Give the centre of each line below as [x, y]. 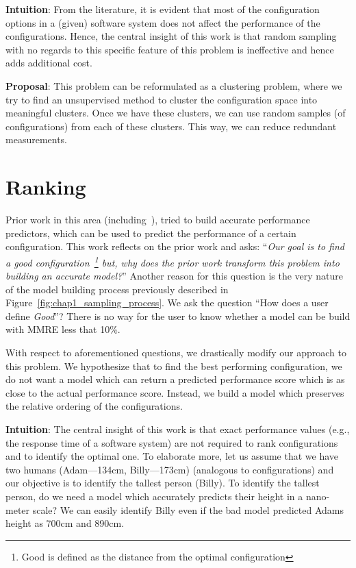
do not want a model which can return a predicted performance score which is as [175, 379]
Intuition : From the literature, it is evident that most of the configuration [163, 9]
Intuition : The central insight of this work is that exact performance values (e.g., [178, 429]
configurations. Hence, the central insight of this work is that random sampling [171, 36]
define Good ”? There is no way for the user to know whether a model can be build [178, 316]
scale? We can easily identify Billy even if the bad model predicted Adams [188, 509]
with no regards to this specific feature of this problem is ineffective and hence [170, 49]
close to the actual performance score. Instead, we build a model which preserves [175, 392]
